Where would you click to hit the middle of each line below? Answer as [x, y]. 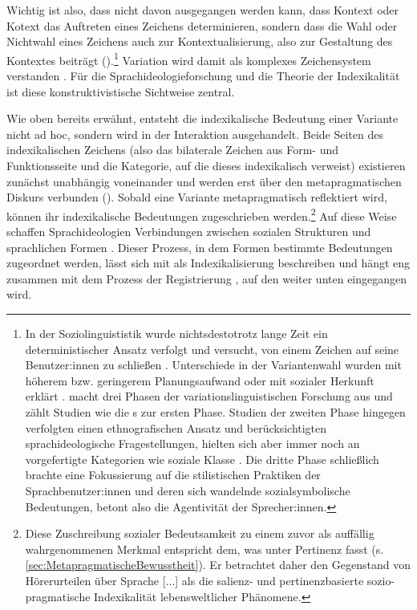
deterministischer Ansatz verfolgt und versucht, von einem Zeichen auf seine [212, 349]
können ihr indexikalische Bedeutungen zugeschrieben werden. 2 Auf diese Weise [202, 214]
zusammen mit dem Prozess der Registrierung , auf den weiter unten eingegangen [207, 278]
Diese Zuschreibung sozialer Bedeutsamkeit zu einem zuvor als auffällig [200, 533]
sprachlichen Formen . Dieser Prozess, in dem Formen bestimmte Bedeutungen [200, 247]
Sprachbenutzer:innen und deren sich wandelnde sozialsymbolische [188, 490]
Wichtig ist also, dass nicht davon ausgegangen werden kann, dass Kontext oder [203, 10]
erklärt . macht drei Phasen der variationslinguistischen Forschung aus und [209, 396]
